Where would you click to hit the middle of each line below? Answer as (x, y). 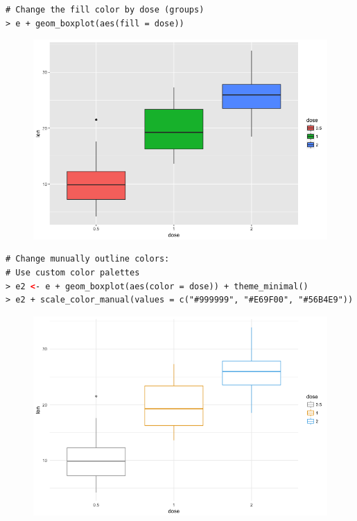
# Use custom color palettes (73, 272)
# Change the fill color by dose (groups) (105, 10)
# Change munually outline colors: (88, 259)
